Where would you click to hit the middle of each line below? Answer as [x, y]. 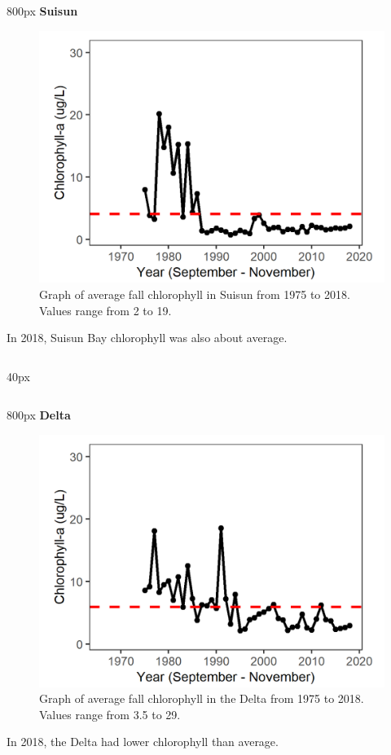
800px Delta [39, 415]
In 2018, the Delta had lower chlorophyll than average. [143, 742]
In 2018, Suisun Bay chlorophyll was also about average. [147, 338]
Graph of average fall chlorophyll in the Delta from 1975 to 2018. [202, 698]
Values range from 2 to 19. [105, 310]
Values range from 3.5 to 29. [110, 714]
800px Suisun [42, 11]
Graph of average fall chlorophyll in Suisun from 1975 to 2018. [195, 294]
